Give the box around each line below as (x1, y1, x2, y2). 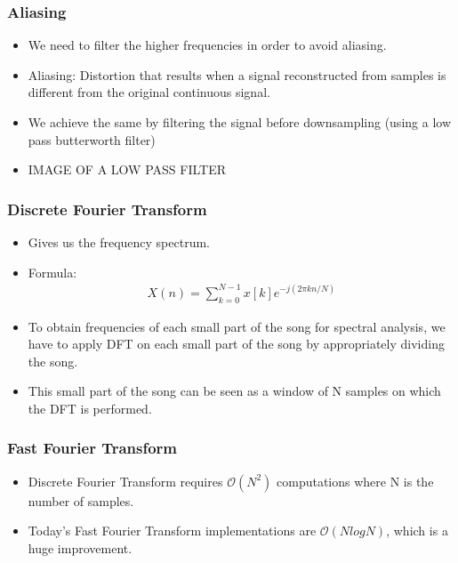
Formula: (28, 262, 77, 281)
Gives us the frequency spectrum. (28, 233, 210, 251)
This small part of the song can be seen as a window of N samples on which (28, 382, 441, 400)
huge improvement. (28, 538, 133, 557)
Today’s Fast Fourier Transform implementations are (28, 521, 317, 540)
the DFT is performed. (28, 398, 152, 417)
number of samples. (28, 491, 134, 510)
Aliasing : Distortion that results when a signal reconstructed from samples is (28, 65, 446, 84)
